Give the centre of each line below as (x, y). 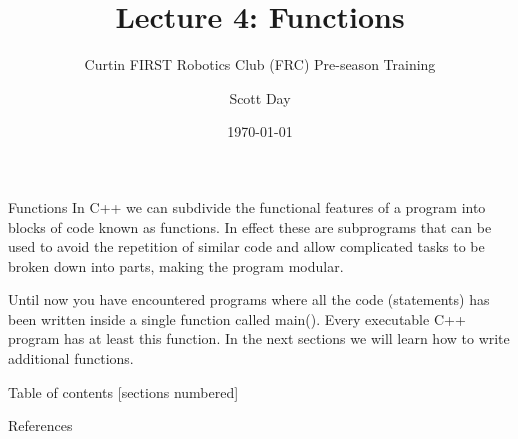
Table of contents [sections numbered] (123, 391)
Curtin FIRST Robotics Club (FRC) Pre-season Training (260, 64)
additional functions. (71, 358)
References (40, 425)
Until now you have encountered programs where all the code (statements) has (249, 299)
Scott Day (260, 97)
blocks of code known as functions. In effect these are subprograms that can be (250, 226)
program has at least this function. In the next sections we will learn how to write (259, 338)
